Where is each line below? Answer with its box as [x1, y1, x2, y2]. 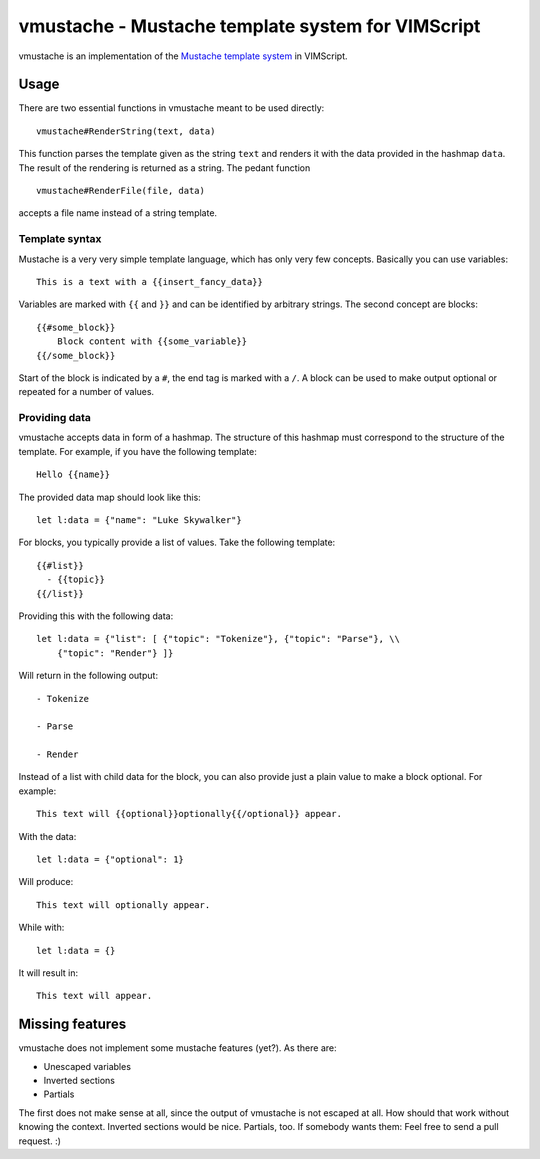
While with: [18, 921, 65, 934]
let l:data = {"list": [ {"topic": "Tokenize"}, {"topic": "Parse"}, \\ [36, 633, 400, 645]
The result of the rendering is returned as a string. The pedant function [18, 161, 311, 174]
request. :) [18, 1135, 62, 1147]
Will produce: [18, 876, 74, 888]
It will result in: [18, 966, 79, 979]
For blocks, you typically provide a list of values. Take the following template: [18, 536, 336, 549]
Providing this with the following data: [18, 610, 174, 622]
